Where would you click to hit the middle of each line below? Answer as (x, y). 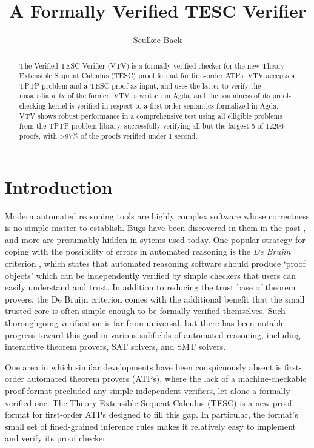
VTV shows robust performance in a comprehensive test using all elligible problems (151, 115)
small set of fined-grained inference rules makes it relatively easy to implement (150, 426)
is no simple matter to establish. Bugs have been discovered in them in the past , (155, 228)
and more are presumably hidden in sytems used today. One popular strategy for (155, 239)
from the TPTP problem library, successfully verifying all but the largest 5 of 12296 (151, 126)
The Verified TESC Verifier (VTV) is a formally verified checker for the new (139, 65)
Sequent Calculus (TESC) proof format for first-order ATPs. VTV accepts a (175, 75)
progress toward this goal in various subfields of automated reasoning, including (153, 334)
